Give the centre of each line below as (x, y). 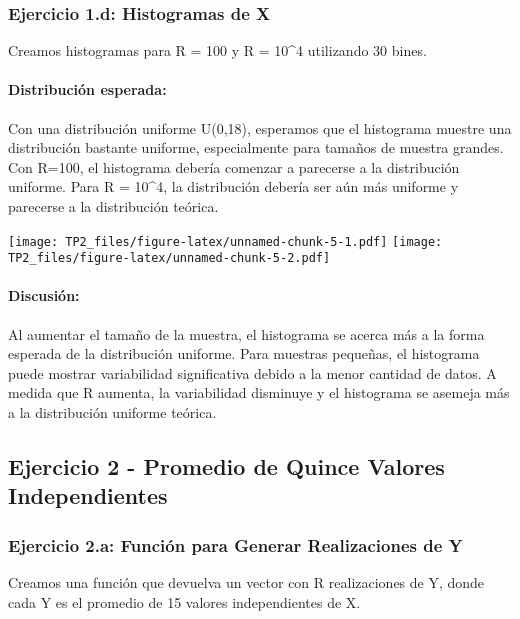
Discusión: (44, 295)
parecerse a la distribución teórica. (113, 205)
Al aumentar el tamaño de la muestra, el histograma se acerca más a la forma (246, 333)
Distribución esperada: (87, 89)
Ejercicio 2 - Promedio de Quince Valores (226, 466)
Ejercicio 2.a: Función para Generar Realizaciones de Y (235, 544)
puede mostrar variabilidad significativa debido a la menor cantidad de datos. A (252, 372)
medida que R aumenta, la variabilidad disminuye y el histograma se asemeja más (259, 392)
